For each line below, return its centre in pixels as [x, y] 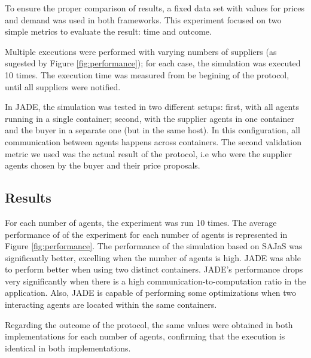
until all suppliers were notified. [63, 86]
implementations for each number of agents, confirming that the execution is [145, 336]
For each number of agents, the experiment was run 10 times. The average [141, 222]
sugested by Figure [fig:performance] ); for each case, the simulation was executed [153, 63]
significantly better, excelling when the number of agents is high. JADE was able [153, 257]
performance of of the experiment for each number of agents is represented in [146, 234]
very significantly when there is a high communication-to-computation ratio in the [155, 281]
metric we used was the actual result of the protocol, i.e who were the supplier [148, 153]
